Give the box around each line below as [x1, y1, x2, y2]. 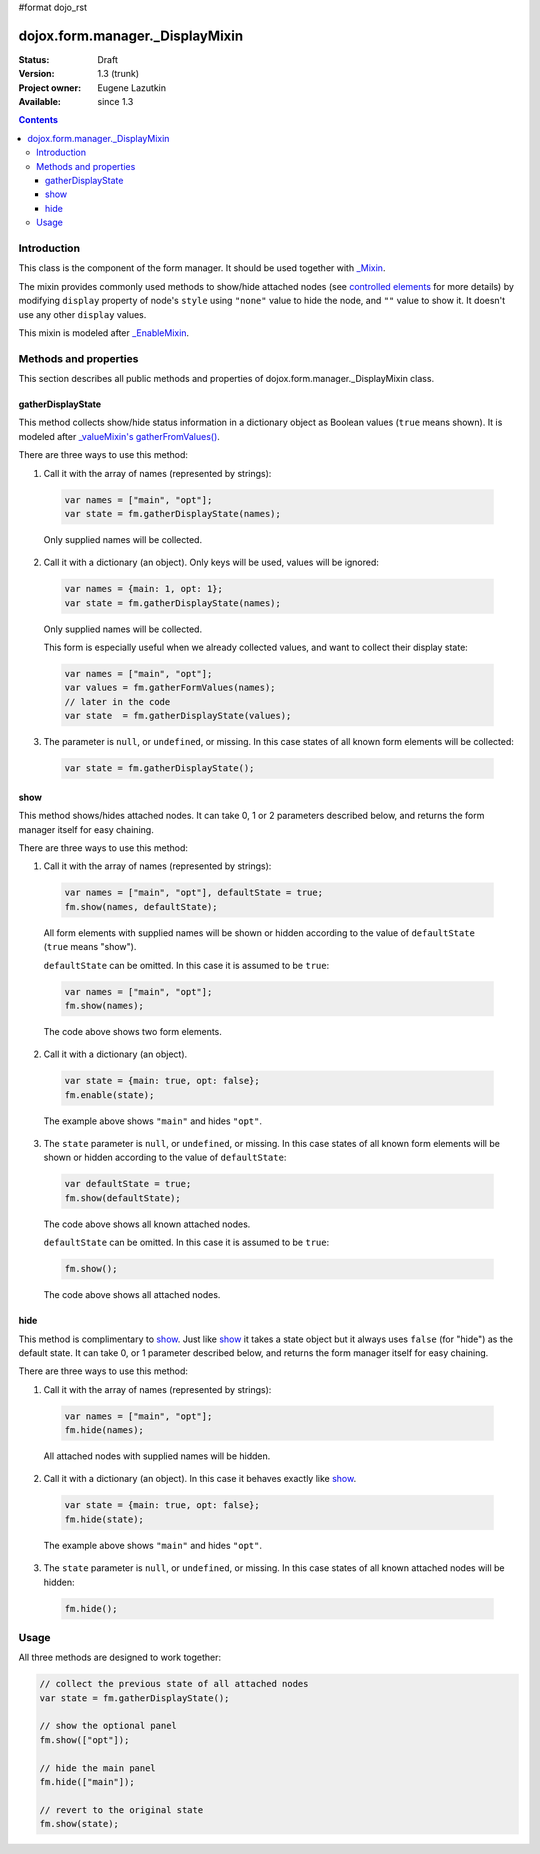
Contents [18, 114, 59, 126]
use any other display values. [18, 308, 147, 320]
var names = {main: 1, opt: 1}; [64, 583, 224, 595]
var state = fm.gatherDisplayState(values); [64, 710, 292, 722]
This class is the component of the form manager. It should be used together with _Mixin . [18, 262, 386, 274]
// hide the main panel [39, 1762, 157, 1774]
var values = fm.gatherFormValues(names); [64, 682, 276, 694]
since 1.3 [97, 96, 134, 108]
